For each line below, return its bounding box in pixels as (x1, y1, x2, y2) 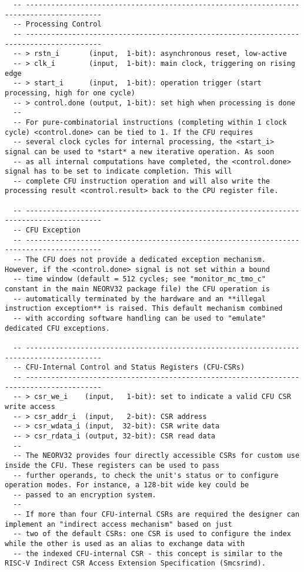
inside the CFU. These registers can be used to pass (5, 461, 220, 470)
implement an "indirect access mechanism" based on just (5, 520, 232, 528)
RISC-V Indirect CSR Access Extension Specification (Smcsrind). (5, 559, 266, 568)
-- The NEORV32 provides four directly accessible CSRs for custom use (13, 451, 300, 460)
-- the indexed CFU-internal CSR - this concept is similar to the (13, 549, 283, 558)
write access (5, 402, 55, 411)
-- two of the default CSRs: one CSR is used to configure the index (13, 530, 291, 538)
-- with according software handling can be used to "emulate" (13, 314, 266, 322)
